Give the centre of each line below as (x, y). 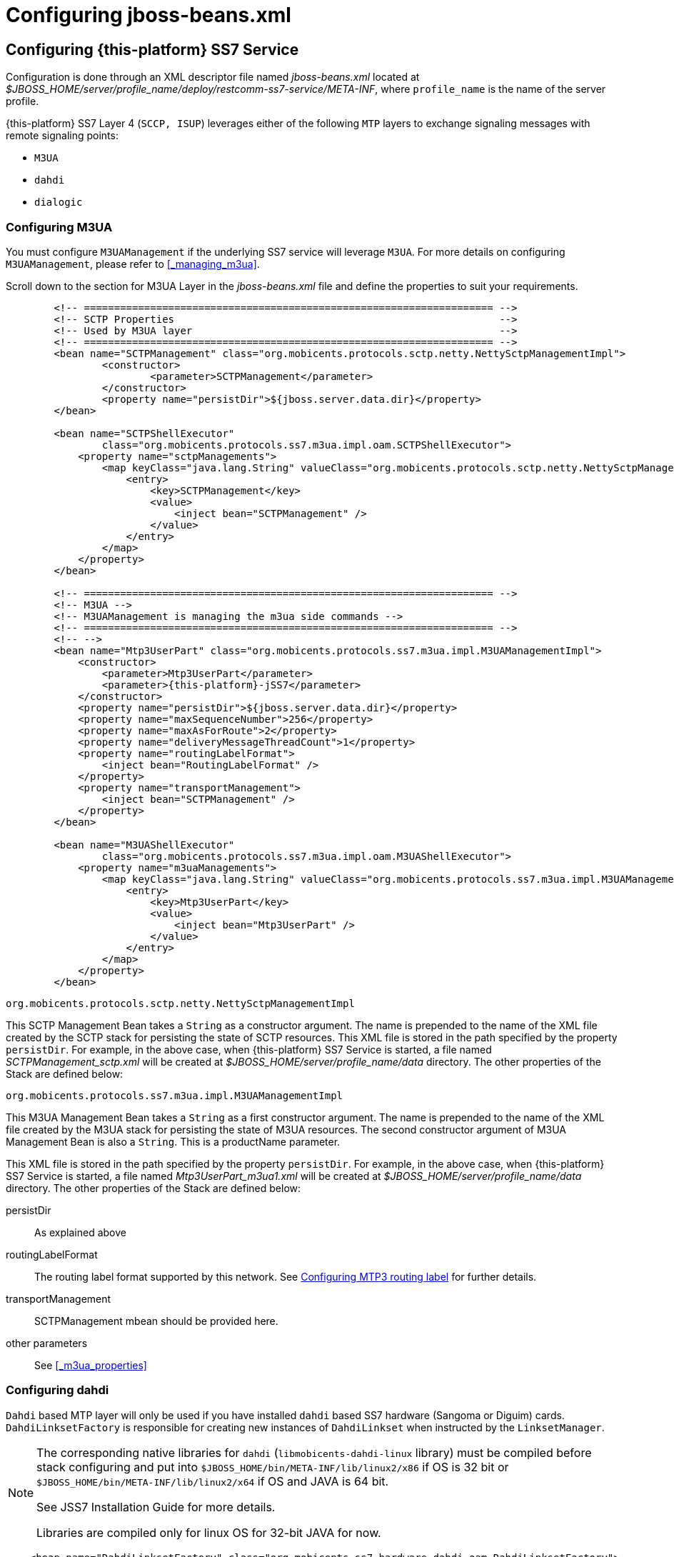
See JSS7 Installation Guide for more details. (156, 1507)
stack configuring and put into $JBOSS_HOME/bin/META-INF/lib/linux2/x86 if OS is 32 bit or (273, 1467)
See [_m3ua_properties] (91, 1365)
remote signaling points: (62, 136)
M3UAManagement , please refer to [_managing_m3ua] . (133, 264)
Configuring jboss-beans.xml (149, 15)
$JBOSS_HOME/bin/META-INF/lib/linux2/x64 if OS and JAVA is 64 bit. (213, 1481)
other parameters (47, 1343)
